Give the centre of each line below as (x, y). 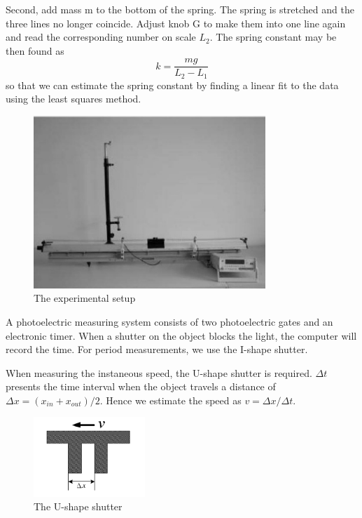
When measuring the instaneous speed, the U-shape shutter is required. (159, 372)
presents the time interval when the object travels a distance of (141, 386)
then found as (35, 50)
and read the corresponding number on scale (101, 37)
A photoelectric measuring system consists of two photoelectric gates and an (169, 321)
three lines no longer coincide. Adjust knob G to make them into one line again (176, 23)
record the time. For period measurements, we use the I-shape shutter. (157, 349)
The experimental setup (85, 298)
